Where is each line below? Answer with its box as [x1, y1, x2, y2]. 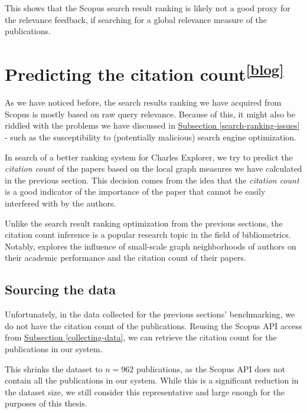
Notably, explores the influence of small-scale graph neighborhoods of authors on [5, 240, 296, 252]
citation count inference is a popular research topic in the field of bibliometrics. [5, 228, 291, 241]
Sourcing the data [5, 280, 116, 299]
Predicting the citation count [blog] [5, 59, 284, 86]
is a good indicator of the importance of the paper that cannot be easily [5, 185, 266, 198]
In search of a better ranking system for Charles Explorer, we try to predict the [5, 150, 293, 163]
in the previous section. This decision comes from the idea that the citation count [5, 173, 299, 186]
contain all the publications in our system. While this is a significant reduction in [5, 374, 299, 386]
